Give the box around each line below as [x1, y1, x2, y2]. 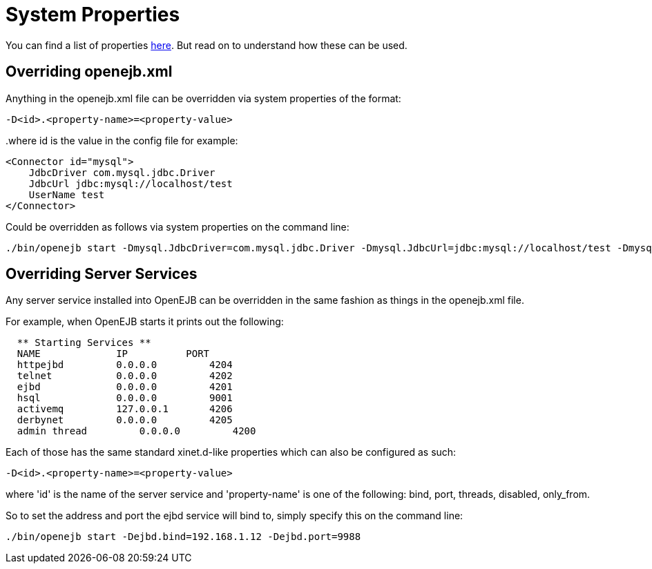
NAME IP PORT [17, 348, 210, 360]
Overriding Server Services [6, 265, 198, 283]
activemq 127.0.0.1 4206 [17, 403, 233, 415]
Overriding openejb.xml [6, 63, 173, 81]
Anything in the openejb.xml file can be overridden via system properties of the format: [6, 92, 401, 104]
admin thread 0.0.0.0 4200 [17, 425, 256, 437]
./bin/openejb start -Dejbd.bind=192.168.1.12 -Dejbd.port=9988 [6, 531, 361, 543]
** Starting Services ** [17, 337, 151, 349]
